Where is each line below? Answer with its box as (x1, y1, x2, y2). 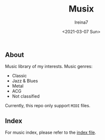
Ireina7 (74, 19, 89, 25)
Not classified (12, 93, 40, 99)
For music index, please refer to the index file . (5, 129, 96, 136)
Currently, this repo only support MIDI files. (5, 103, 90, 109)
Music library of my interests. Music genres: (5, 64, 93, 70)
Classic (12, 73, 27, 79)
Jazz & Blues (12, 78, 38, 84)
